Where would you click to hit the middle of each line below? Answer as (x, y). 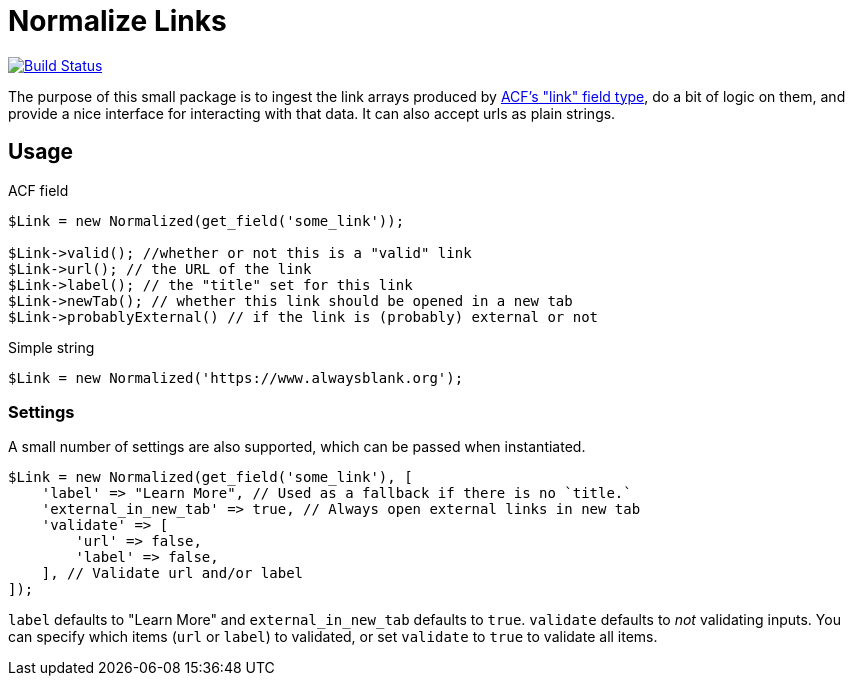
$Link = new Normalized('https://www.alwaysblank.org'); (236, 377)
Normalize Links (117, 21)
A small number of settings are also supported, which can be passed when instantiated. (297, 447)
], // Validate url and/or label (172, 573)
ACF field (38, 190)
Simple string (51, 347)
